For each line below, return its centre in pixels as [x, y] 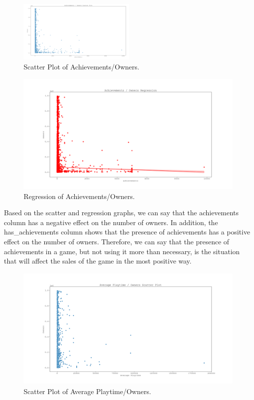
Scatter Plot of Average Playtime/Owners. [87, 391]
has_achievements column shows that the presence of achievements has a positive [127, 232]
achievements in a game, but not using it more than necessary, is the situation [122, 251]
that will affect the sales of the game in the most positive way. [98, 261]
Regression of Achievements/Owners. [79, 196]
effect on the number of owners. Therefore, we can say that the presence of [117, 241]
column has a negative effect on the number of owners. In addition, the [111, 222]
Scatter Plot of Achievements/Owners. [81, 66]
